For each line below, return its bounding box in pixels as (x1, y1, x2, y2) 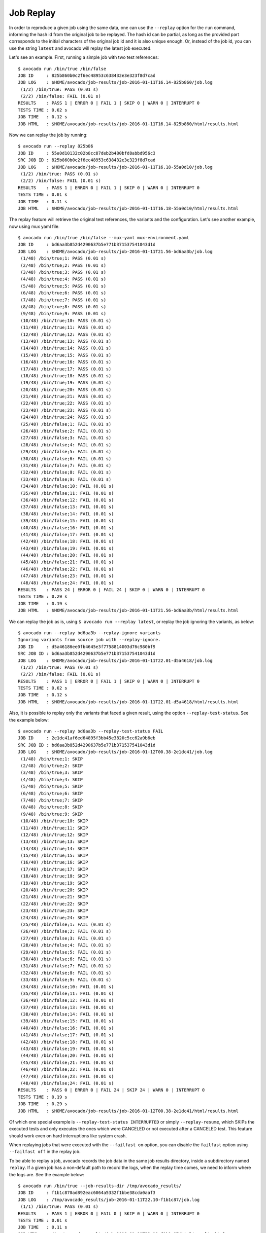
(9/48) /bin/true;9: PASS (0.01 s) (20, 311, 106, 317)
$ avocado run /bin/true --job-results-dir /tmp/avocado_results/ (18, 1183, 182, 1189)
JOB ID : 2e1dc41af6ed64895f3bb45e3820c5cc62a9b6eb (18, 735, 156, 741)
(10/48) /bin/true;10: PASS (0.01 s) (20, 318, 112, 323)
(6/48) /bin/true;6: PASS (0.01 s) (20, 290, 106, 296)
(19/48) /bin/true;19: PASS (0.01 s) (20, 380, 112, 386)
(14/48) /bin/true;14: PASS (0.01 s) (20, 345, 112, 351)
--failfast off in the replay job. (9, 1149, 81, 1155)
